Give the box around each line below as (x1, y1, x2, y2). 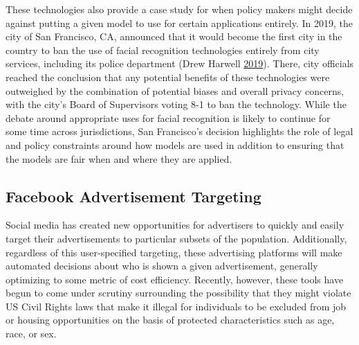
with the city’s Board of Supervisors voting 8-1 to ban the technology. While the (6, 97, 347, 112)
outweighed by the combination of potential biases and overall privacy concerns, (6, 83, 344, 98)
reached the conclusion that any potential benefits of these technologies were (6, 69, 330, 84)
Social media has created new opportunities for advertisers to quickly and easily (6, 218, 344, 232)
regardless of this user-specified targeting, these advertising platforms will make (6, 245, 342, 259)
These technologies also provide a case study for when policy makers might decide (6, 2, 353, 16)
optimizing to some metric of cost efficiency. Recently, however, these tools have (6, 272, 344, 286)
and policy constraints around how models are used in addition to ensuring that (6, 137, 344, 152)
